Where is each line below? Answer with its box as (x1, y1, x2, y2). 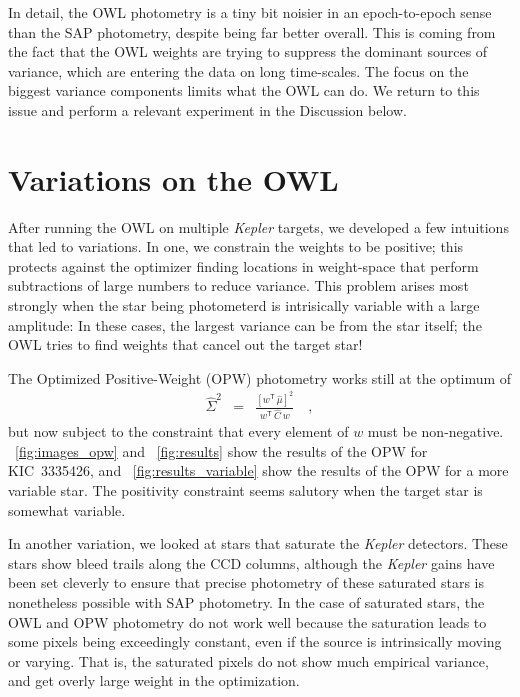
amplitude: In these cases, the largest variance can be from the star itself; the (8, 314, 482, 335)
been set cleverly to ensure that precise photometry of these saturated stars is (8, 572, 485, 593)
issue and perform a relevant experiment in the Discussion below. (8, 99, 407, 120)
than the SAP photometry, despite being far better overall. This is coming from (8, 21, 496, 42)
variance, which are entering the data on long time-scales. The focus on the (8, 60, 469, 81)
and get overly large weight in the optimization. (8, 670, 300, 691)
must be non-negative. (367, 421, 504, 442)
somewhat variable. (8, 499, 126, 520)
